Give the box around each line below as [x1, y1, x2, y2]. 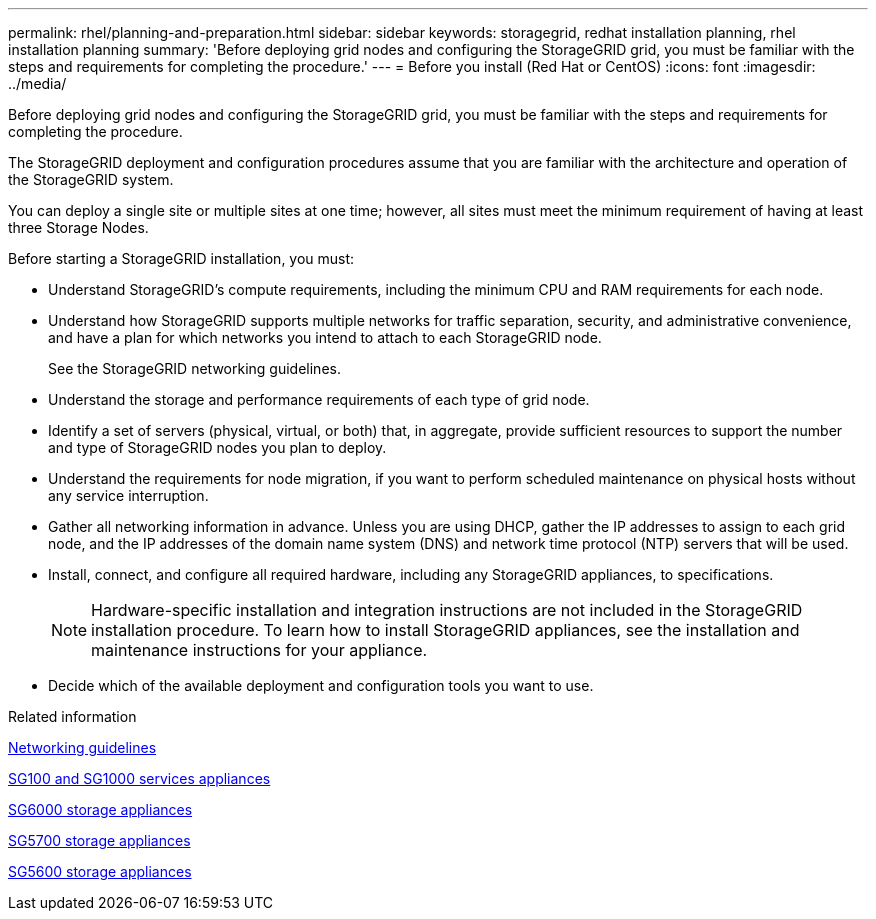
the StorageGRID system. [8, 171, 174, 188]
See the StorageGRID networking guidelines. [48, 360, 341, 377]
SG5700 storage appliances [8, 832, 191, 849]
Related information [8, 708, 137, 725]
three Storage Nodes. [8, 219, 149, 236]
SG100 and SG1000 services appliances [8, 770, 271, 787]
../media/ [8, 75, 67, 92]
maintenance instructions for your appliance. [91, 640, 428, 660]
